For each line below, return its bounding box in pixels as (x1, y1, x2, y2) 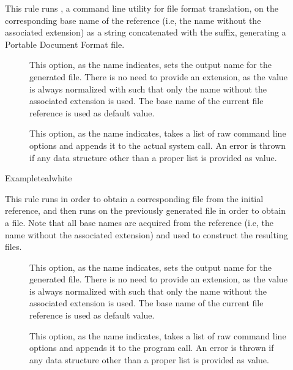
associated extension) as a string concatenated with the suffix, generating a (5, 26, 286, 39)
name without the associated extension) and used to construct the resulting (5, 228, 288, 241)
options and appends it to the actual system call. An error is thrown (29, 138, 286, 151)
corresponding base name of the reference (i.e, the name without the (5, 13, 261, 26)
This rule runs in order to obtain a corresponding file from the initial (5, 192, 264, 205)
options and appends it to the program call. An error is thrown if (29, 341, 274, 354)
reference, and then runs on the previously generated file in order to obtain (5, 204, 286, 217)
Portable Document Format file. (5, 37, 125, 50)
